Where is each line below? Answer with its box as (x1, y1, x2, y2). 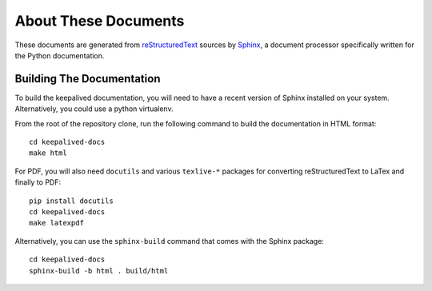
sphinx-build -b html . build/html (29, 266, 169, 275)
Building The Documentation (14, 72, 161, 86)
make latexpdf (29, 218, 84, 228)
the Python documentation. (14, 50, 105, 60)
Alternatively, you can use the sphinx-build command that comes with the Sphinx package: (14, 236, 324, 245)
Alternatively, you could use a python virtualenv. (14, 104, 174, 114)
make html (29, 149, 67, 157)
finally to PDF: (14, 177, 62, 187)
